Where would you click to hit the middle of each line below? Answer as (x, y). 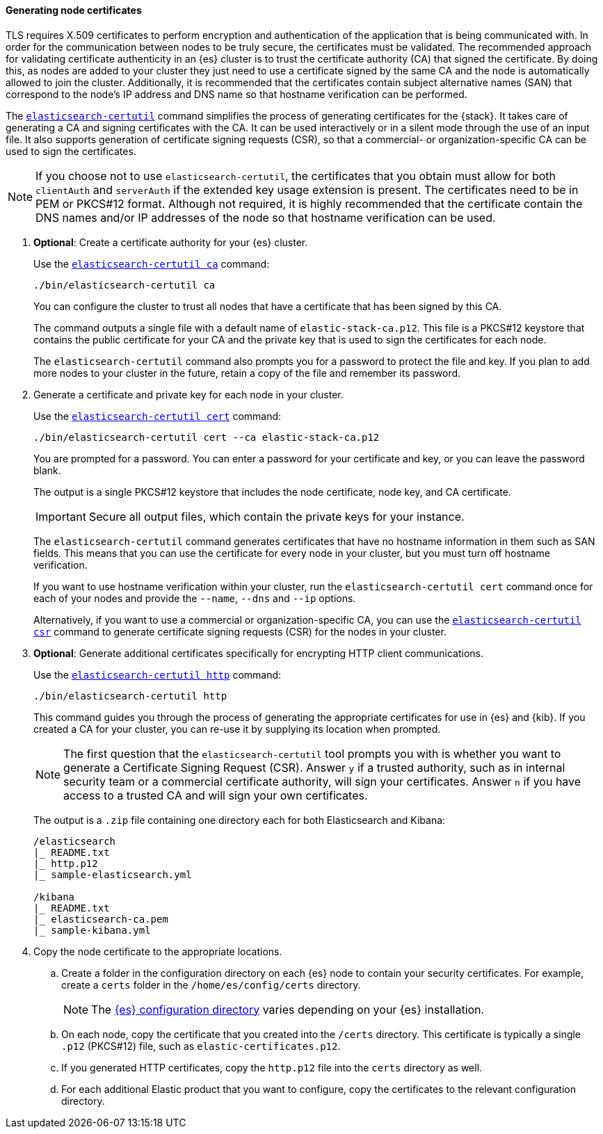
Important (61, 516)
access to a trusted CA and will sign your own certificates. (216, 795)
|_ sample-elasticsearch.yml (113, 874)
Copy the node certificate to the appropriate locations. (158, 951)
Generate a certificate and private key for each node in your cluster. (188, 394)
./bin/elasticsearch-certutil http (130, 696)
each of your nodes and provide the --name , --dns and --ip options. (195, 598)
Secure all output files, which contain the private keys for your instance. (276, 516)
